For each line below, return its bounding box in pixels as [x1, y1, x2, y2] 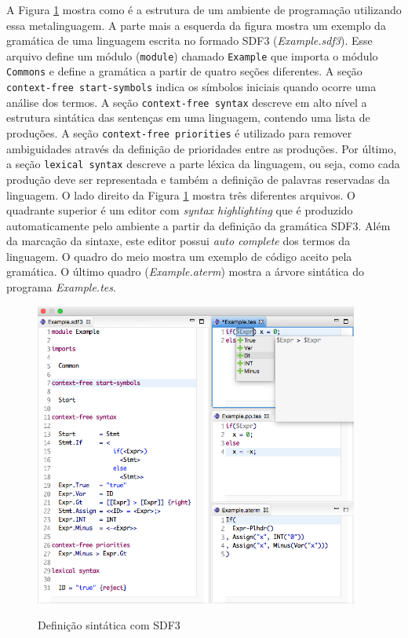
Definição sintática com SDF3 [38, 617, 180, 633]
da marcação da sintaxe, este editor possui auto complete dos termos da [6, 233, 351, 249]
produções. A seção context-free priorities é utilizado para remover [6, 125, 352, 141]
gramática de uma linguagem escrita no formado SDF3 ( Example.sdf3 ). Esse [6, 32, 373, 49]
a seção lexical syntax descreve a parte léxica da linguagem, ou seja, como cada [6, 156, 400, 172]
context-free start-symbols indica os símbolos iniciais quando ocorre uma [6, 79, 377, 95]
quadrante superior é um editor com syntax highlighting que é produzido [6, 202, 353, 218]
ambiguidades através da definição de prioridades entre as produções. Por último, [6, 140, 397, 156]
